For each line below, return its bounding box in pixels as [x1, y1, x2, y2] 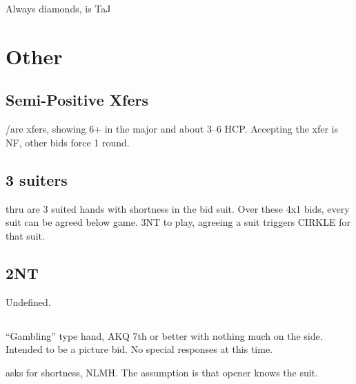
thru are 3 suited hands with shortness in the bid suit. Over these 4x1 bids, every [6, 201, 350, 215]
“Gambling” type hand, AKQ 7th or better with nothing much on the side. [6, 328, 323, 343]
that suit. [6, 228, 45, 242]
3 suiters [6, 169, 68, 190]
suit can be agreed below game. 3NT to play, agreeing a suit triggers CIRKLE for [6, 215, 350, 229]
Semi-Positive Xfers [6, 89, 148, 111]
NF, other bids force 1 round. [6, 135, 130, 149]
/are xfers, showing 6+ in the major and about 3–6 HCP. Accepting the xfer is [6, 122, 339, 136]
